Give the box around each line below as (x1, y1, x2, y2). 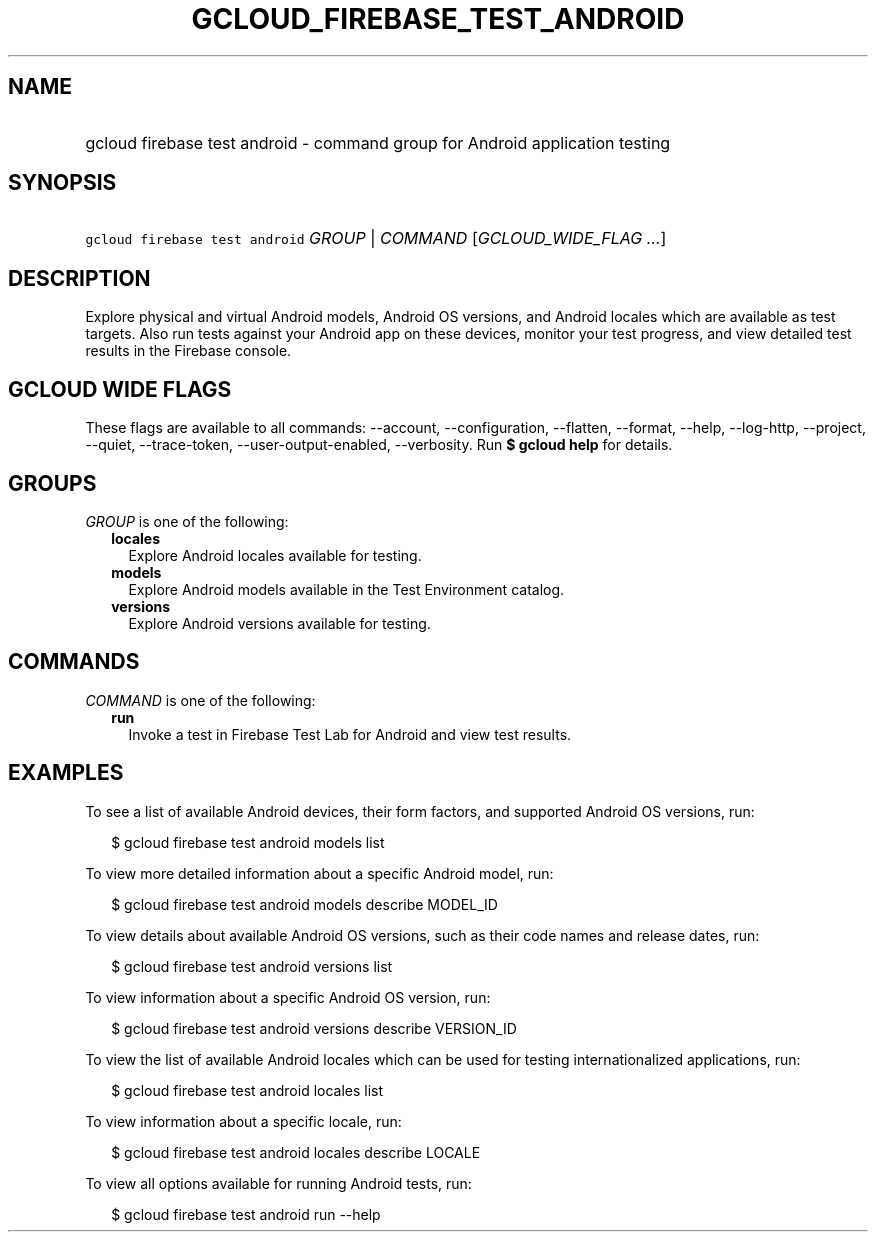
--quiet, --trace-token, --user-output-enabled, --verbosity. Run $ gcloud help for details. (85, 436, 673, 454)
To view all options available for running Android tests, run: (85, 1174, 472, 1192)
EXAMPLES (8, 760, 124, 786)
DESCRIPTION (8, 265, 151, 291)
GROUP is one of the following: (85, 512, 289, 530)
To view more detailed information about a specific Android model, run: (85, 864, 554, 882)
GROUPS (8, 470, 97, 496)
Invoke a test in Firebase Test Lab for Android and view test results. (128, 725, 572, 743)
